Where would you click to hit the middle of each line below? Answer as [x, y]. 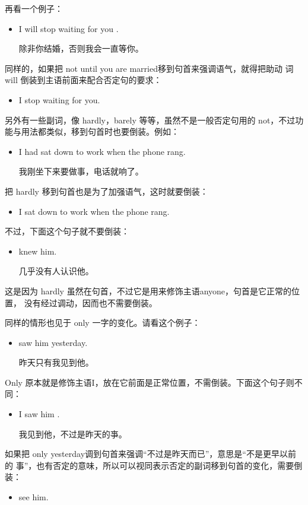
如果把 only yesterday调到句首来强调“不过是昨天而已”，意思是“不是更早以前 [150, 454]
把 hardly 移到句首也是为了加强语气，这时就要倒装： [107, 191]
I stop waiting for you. [59, 99]
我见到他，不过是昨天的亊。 [73, 433]
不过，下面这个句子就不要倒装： [67, 231]
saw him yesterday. [53, 342]
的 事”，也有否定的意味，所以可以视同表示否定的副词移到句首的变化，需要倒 [154, 465]
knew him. [38, 251]
